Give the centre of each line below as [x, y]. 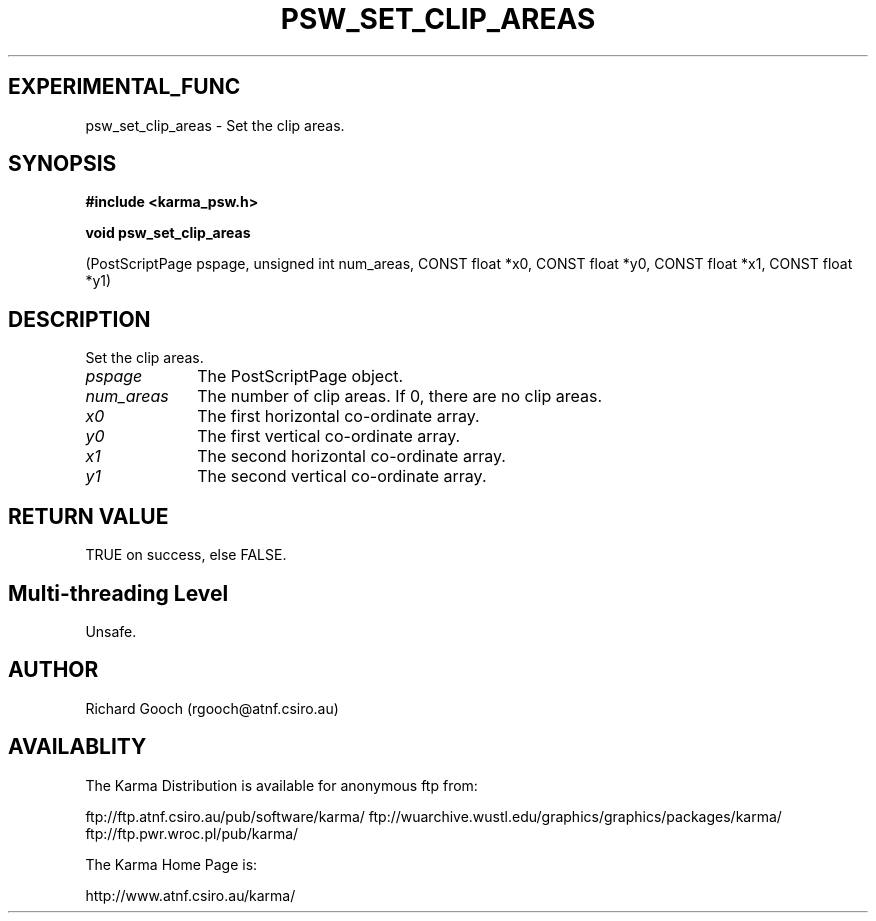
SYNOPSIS [62, 164]
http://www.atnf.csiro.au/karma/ [190, 895]
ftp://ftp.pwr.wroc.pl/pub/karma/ [192, 833]
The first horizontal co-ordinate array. [338, 416]
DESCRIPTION [79, 319]
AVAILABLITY [77, 747]
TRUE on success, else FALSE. [186, 555]
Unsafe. [111, 631]
